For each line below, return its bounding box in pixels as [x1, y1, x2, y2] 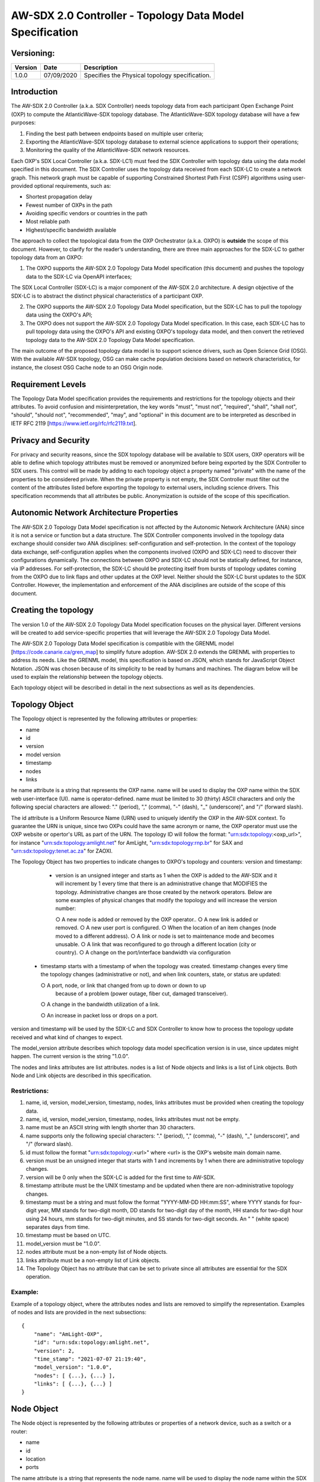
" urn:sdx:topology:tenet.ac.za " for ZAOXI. [11, 848, 113, 855]
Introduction [11, 87, 58, 97]
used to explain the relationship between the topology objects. [11, 673, 164, 680]
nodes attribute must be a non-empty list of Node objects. [25, 1248, 168, 1256]
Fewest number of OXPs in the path [25, 202, 113, 209]
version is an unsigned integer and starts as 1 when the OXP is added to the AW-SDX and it [55, 871, 277, 879]
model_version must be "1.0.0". [25, 1240, 101, 1247]
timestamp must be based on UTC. [25, 1232, 111, 1239]
